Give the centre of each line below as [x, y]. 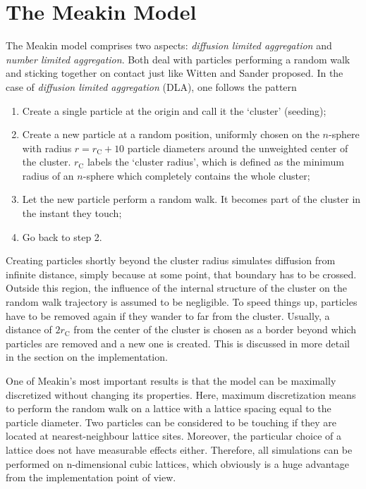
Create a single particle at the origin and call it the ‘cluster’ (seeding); [174, 110]
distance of [29, 329]
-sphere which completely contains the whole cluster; [196, 175]
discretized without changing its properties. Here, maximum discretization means [181, 394]
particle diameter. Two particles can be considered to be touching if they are [171, 422]
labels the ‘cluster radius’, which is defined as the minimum [215, 162]
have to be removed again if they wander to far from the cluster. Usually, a [168, 315]
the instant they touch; [72, 213]
